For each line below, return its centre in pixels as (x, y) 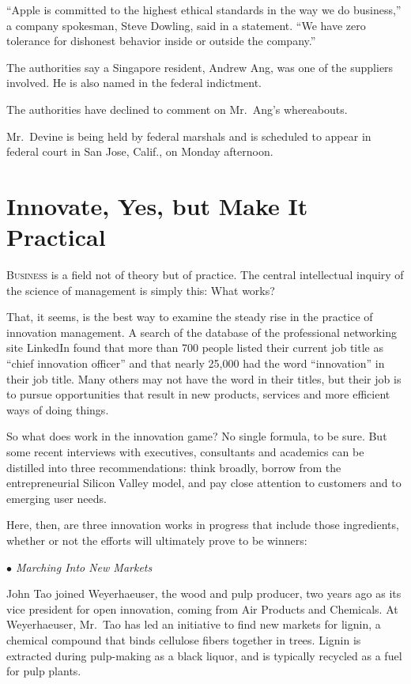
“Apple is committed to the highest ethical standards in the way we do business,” (204, 9)
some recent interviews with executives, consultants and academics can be (185, 452)
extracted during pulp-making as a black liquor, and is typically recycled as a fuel (204, 655)
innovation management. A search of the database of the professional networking (202, 332)
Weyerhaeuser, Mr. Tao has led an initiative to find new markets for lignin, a (194, 624)
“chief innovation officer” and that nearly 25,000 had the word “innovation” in (196, 363)
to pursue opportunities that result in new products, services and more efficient (198, 394)
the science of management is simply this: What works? (141, 290)
